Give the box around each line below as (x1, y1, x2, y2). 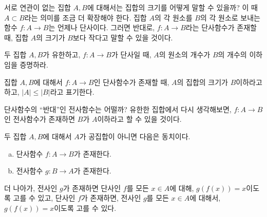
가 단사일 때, (111, 49, 151, 60)
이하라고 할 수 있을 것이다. (97, 114, 182, 124)
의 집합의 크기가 (177, 76, 228, 87)
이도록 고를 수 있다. (54, 202, 117, 213)
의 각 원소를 (154, 12, 193, 23)
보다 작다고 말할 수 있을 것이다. (72, 32, 173, 42)
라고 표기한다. (50, 86, 94, 97)
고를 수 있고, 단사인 (13, 192, 75, 203)
